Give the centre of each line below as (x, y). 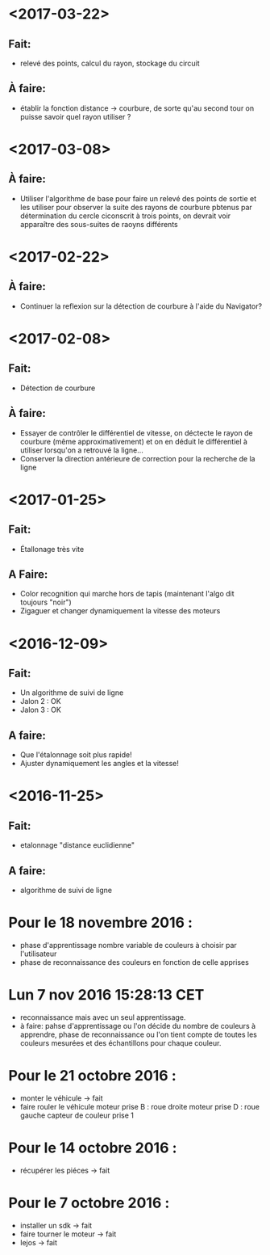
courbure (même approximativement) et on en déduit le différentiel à (134, 441)
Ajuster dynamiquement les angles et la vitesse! (100, 764)
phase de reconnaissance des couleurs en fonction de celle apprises (135, 962)
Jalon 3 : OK (41, 710)
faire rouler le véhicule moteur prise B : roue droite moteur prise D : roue (140, 1106)
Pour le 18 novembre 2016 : (101, 923)
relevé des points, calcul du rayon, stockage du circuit (110, 63)
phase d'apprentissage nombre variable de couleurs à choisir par (129, 945)
